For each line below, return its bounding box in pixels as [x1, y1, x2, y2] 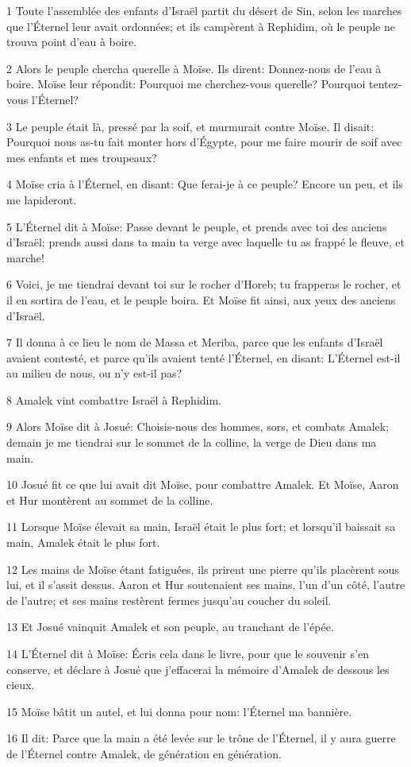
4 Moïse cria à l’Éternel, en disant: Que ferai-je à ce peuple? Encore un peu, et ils [6, 176, 403, 192]
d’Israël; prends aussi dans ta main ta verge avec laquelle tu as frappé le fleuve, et [6, 234, 405, 250]
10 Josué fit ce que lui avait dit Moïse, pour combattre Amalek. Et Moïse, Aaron [6, 476, 399, 493]
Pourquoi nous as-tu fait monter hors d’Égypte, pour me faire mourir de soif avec [6, 134, 402, 150]
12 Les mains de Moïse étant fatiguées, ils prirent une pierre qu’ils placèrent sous [6, 560, 399, 577]
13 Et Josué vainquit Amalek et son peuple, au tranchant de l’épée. [6, 618, 334, 635]
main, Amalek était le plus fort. [6, 534, 160, 551]
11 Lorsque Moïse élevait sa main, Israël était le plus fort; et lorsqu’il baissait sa [6, 518, 396, 535]
